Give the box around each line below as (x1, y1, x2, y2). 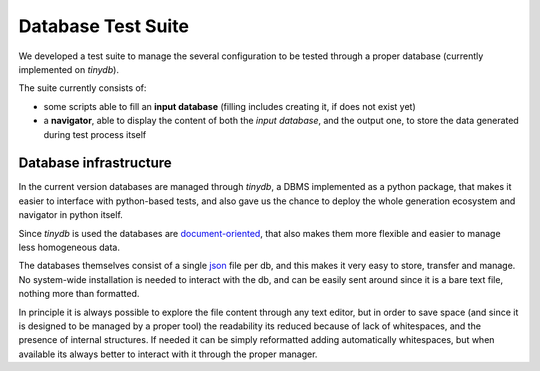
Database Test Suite (18, 15, 190, 37)
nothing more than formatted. (18, 288, 140, 300)
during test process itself (43, 128, 147, 140)
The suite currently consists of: (18, 82, 147, 94)
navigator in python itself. (18, 209, 124, 221)
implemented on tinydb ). (18, 63, 120, 75)
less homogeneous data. (18, 241, 120, 253)
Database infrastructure (18, 155, 172, 172)
